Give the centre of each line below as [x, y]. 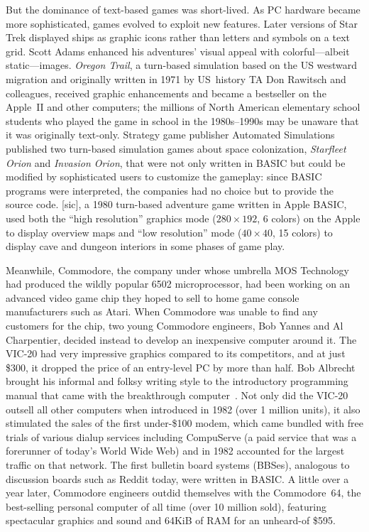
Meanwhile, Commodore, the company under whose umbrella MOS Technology [177, 270]
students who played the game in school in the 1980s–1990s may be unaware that [182, 120]
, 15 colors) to [302, 232]
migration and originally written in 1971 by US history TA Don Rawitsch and [176, 78]
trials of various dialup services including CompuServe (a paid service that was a [181, 436]
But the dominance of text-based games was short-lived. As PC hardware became [183, 9]
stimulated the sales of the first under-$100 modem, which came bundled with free [185, 423]
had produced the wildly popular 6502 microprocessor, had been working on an [178, 284]
